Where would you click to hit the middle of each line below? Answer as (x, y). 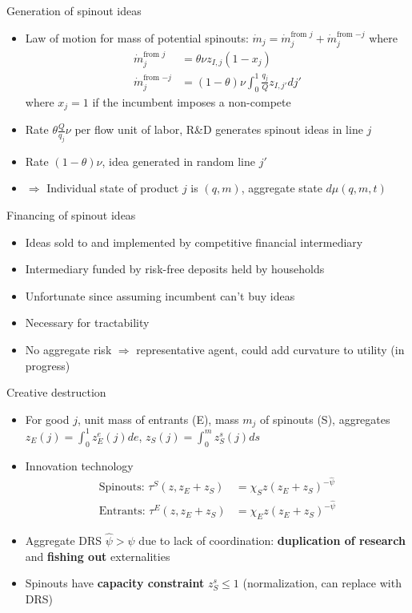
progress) (48, 365)
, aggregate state (282, 188)
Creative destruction (56, 392)
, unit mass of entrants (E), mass (158, 419)
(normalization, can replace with (322, 583)
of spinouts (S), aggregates (325, 419)
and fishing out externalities (98, 556)
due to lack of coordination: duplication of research (272, 540)
